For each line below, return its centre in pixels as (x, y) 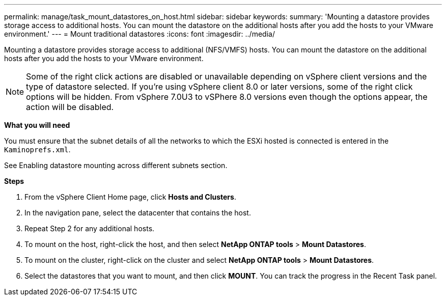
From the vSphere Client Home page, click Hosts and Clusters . (130, 197)
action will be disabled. (70, 107)
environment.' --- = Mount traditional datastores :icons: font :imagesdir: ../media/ (140, 34)
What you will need (37, 125)
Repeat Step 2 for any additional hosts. (90, 228)
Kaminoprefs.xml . (37, 149)
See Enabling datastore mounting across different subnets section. (116, 165)
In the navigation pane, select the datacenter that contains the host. (138, 213)
